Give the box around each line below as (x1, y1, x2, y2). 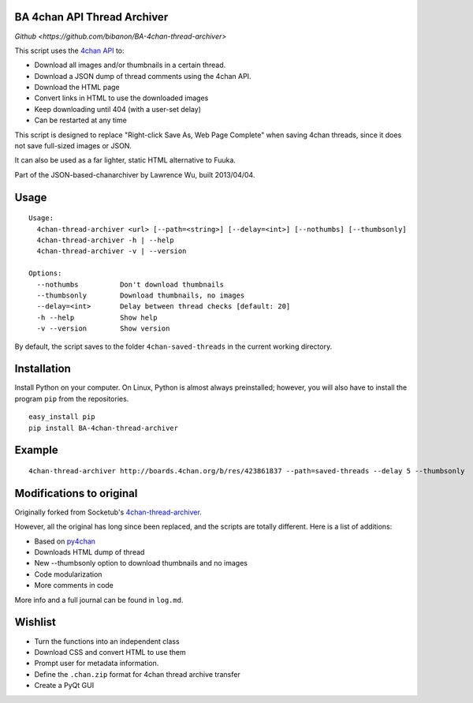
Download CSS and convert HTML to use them (34, 647, 187, 656)
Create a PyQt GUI (34, 681, 95, 690)
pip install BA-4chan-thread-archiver (28, 423, 179, 432)
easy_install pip (28, 413, 95, 421)
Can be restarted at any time (34, 115, 128, 125)
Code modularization (34, 569, 102, 579)
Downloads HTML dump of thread (34, 548, 145, 557)
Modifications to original (14, 486, 138, 500)
